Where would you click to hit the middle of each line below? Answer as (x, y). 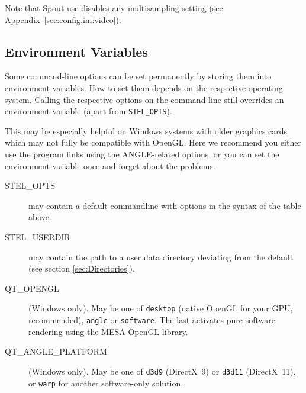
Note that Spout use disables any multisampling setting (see (114, 8)
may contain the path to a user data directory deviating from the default (161, 257)
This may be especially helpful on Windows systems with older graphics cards (146, 131)
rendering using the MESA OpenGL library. (108, 331)
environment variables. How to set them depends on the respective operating (144, 87)
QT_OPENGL (32, 288)
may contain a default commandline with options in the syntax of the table (165, 205)
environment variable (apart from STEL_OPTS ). (88, 111)
